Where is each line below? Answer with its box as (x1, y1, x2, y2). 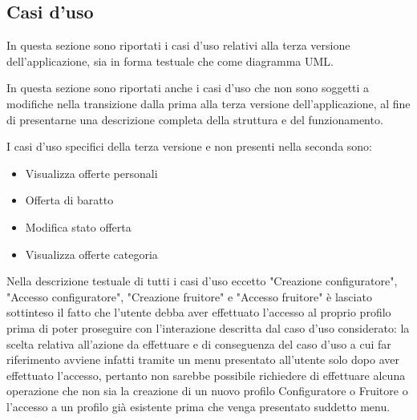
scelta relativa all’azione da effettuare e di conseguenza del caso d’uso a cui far (6, 335, 391, 352)
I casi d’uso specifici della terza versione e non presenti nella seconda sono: (6, 138, 372, 155)
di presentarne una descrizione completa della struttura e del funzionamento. (6, 111, 383, 127)
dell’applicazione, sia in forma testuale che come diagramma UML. (6, 52, 334, 69)
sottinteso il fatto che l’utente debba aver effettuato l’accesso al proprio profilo (6, 304, 391, 321)
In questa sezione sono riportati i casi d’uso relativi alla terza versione (6, 37, 350, 54)
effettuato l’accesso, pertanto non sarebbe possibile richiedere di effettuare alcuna (6, 366, 406, 383)
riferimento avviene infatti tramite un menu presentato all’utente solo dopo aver (6, 351, 399, 368)
